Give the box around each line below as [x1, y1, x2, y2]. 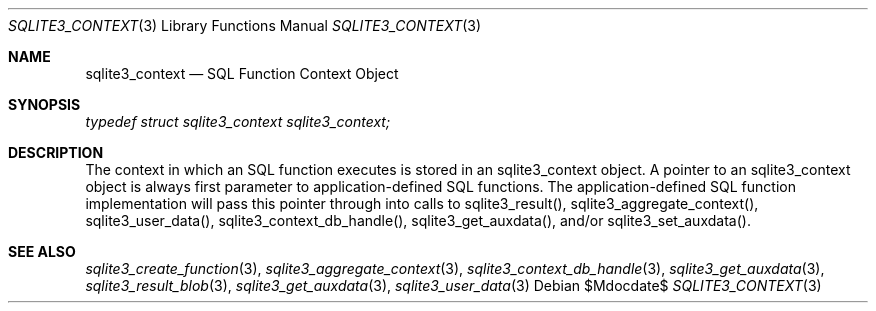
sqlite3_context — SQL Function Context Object [85, 65, 399, 82]
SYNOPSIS [8, 96, 81, 113]
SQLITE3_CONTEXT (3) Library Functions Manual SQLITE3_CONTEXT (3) [8, 17, 482, 34]
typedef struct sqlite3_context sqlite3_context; [85, 113, 391, 130]
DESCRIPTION [8, 144, 104, 161]
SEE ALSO [8, 243, 76, 260]
